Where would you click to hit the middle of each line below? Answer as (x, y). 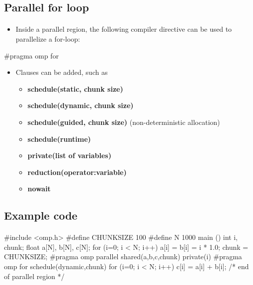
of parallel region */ (34, 276)
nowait (39, 189)
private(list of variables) (69, 155)
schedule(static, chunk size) (75, 88)
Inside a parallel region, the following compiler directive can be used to (124, 29)
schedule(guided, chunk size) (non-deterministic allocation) (124, 122)
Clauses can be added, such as (62, 72)
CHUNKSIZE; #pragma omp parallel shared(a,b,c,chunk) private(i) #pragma (123, 256)
